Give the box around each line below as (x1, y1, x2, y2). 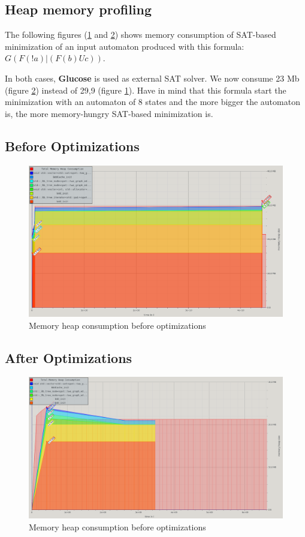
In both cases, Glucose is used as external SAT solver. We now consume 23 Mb (5, 71, 300, 84)
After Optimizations (5, 348, 132, 367)
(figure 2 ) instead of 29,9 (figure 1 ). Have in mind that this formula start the (5, 83, 286, 96)
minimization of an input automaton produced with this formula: (5, 40, 244, 52)
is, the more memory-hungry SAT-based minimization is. (5, 107, 213, 119)
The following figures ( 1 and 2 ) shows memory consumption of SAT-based (5, 28, 276, 41)
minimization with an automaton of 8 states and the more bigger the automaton (5, 95, 300, 108)
